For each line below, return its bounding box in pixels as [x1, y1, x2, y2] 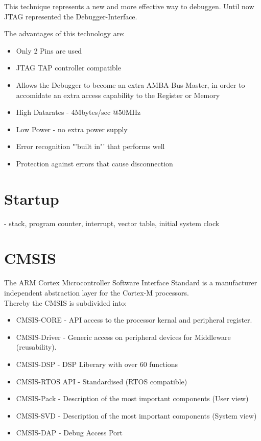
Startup [4, 188, 59, 209]
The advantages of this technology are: [4, 28, 125, 39]
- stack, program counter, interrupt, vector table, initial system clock [4, 217, 220, 228]
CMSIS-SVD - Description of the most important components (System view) [16, 410, 257, 421]
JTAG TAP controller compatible [16, 62, 121, 73]
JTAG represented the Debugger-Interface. [4, 11, 137, 21]
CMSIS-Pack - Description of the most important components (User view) [16, 393, 249, 404]
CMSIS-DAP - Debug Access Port [16, 427, 123, 438]
